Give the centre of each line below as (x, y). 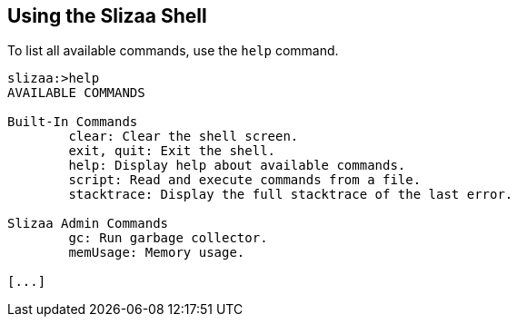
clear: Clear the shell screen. (184, 137)
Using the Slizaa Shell (107, 16)
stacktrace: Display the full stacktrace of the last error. (291, 195)
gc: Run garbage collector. (168, 238)
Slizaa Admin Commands (88, 224)
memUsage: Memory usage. (157, 253)
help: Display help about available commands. (237, 166)
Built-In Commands (73, 122)
